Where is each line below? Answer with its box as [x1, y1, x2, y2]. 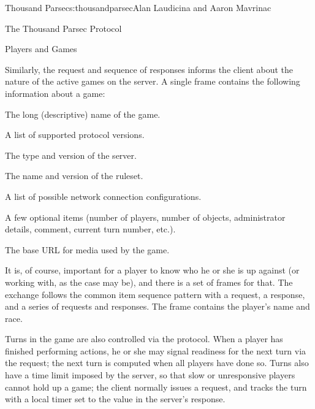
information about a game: [5, 86, 105, 99]
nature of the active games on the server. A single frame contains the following [5, 75, 300, 88]
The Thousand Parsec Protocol [5, 21, 122, 34]
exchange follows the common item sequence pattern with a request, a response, [5, 288, 305, 300]
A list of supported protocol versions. [5, 128, 145, 141]
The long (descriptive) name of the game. [5, 107, 161, 120]
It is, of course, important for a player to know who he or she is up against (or [5, 264, 300, 277]
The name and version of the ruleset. [5, 169, 143, 182]
